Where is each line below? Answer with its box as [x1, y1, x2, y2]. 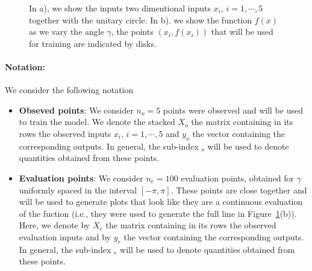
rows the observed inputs [19, 127, 111, 139]
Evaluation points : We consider [19, 171, 143, 184]
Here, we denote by [19, 219, 90, 231]
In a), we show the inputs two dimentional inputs [29, 2, 211, 14]
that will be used [211, 25, 273, 38]
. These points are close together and [170, 183, 307, 196]
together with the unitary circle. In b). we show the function [29, 13, 252, 26]
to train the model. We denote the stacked [19, 115, 175, 128]
